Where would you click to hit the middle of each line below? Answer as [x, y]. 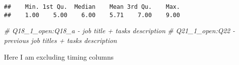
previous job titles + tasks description [60, 40]
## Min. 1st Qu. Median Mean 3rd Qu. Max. [92, 7]
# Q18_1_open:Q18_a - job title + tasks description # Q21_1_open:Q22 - [119, 31]
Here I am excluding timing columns [59, 56]
